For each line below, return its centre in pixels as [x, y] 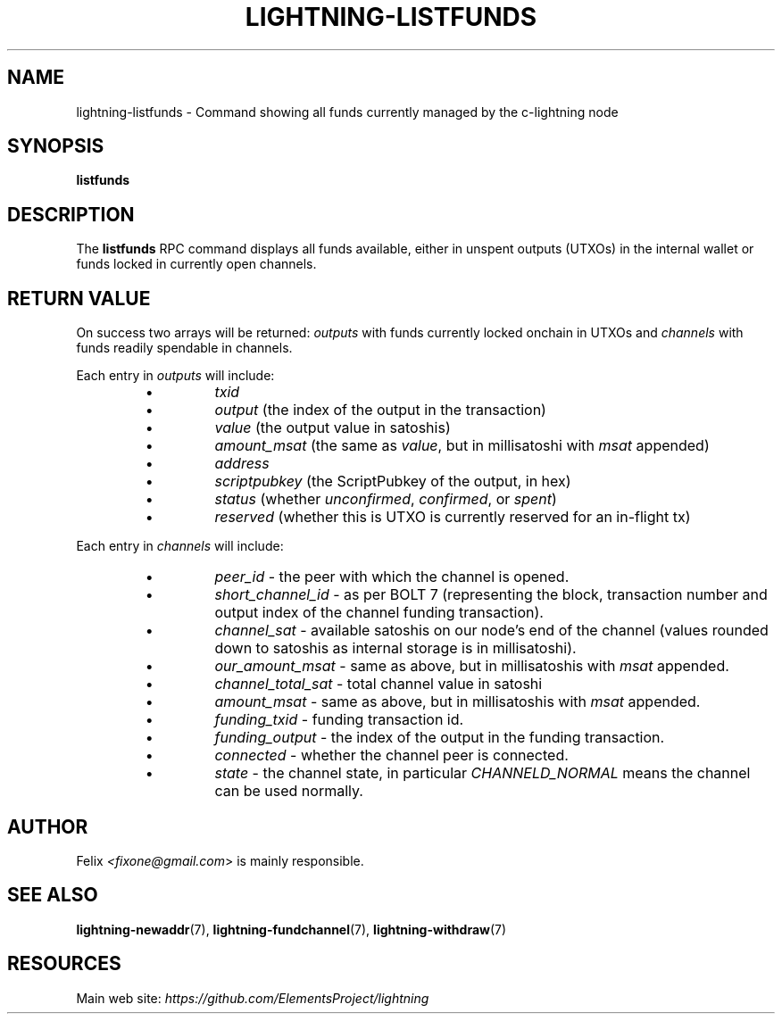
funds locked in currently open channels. [196, 264]
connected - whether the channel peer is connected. [391, 755]
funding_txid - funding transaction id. [339, 720]
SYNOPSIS [56, 146]
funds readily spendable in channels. [184, 348]
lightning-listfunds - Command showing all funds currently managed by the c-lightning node [347, 112]
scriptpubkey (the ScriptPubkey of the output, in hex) [393, 481]
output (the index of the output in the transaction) [380, 410]
